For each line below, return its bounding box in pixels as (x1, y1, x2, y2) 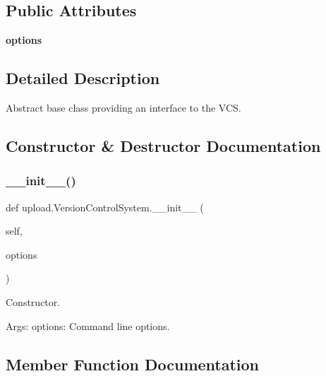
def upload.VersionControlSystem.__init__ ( (6, 199, 204, 214)
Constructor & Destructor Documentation (6, 134, 321, 156)
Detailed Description (6, 67, 160, 89)
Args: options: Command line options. (6, 318, 170, 333)
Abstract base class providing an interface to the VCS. (6, 100, 241, 114)
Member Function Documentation (6, 353, 260, 375)
